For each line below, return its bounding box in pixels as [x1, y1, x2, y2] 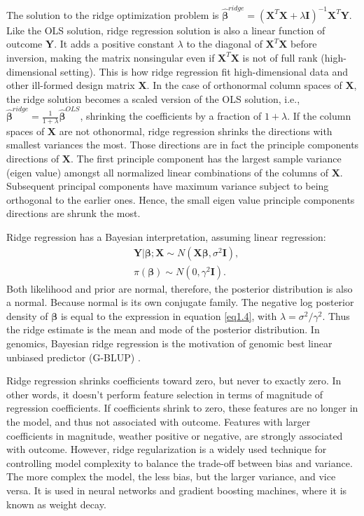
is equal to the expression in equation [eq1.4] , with [60, 308, 277, 323]
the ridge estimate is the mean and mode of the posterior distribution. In [6, 322, 320, 337]
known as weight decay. [6, 496, 106, 511]
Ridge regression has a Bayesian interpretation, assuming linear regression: [6, 229, 326, 244]
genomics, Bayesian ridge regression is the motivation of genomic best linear [6, 336, 332, 351]
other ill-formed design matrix [6, 78, 135, 92]
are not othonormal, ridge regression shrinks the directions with [59, 123, 332, 138]
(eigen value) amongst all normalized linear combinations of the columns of [6, 165, 328, 179]
